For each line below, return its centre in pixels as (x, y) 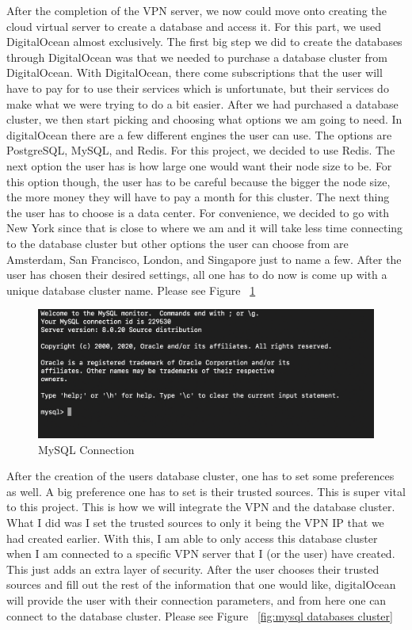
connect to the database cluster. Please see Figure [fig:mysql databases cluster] (200, 615)
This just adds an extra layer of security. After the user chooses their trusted (193, 569)
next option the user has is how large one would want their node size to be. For (199, 165)
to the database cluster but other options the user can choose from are (177, 243)
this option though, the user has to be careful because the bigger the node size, (198, 181)
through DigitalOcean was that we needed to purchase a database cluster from (197, 57)
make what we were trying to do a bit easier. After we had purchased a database (202, 103)
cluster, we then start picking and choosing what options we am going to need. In (204, 119)
